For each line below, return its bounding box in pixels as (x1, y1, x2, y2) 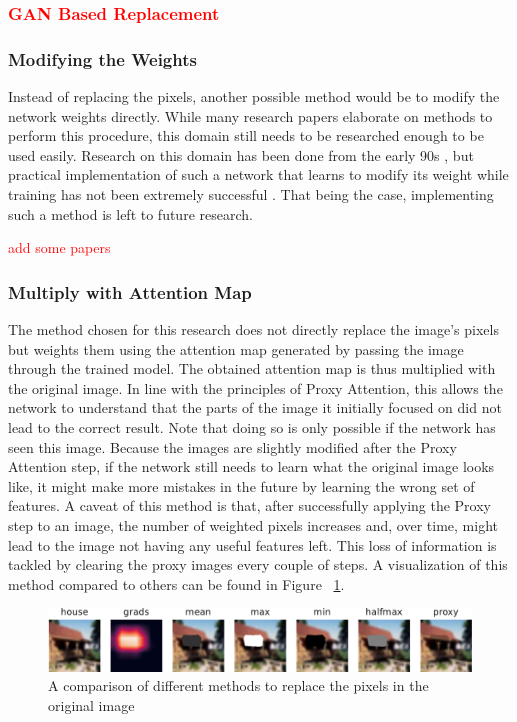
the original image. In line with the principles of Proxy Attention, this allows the (8, 377, 503, 398)
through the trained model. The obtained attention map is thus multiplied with (8, 358, 496, 379)
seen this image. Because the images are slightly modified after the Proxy (8, 436, 457, 457)
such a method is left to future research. (8, 203, 253, 224)
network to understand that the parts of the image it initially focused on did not (8, 397, 502, 418)
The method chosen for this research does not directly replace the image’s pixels (8, 319, 499, 340)
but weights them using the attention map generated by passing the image (8, 338, 464, 359)
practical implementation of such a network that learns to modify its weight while (8, 164, 509, 185)
